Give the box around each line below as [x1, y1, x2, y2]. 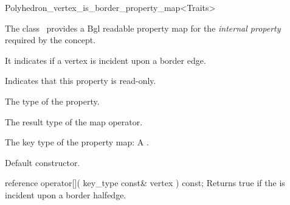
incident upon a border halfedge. [5, 188, 126, 201]
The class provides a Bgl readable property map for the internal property [5, 21, 281, 34]
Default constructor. [5, 156, 80, 169]
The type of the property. [5, 94, 100, 107]
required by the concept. [5, 33, 96, 46]
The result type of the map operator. [5, 115, 143, 128]
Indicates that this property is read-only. [5, 74, 156, 87]
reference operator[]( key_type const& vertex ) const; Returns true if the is [5, 176, 285, 189]
